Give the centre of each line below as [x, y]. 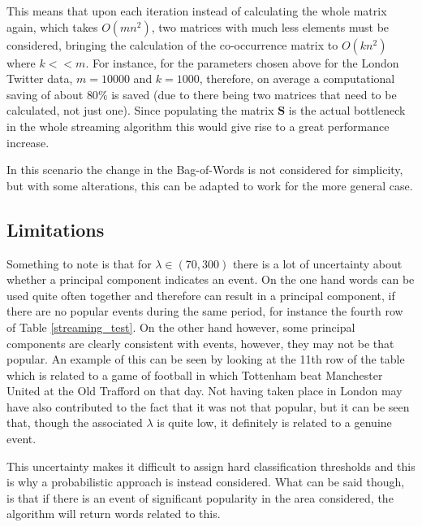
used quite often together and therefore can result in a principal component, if [201, 295]
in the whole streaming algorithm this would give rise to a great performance [198, 126]
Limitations [56, 229]
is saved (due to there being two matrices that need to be [254, 94]
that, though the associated [75, 422]
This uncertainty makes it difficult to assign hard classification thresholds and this [211, 466]
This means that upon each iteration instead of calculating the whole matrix [197, 11]
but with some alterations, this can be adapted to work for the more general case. [210, 185]
